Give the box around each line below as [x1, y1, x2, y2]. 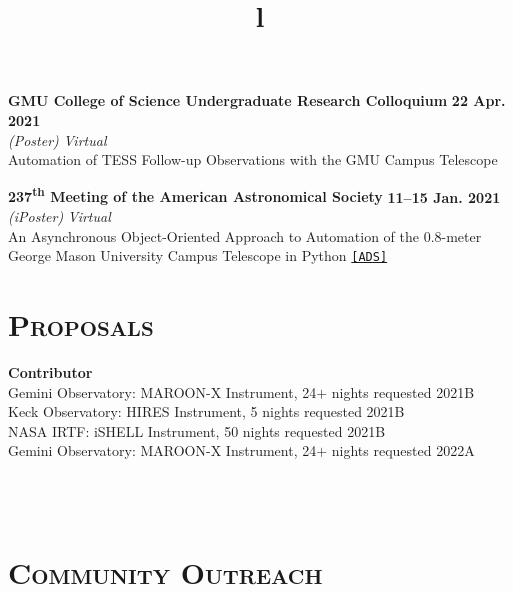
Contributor [8, 361, 93, 382]
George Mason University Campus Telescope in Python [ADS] [8, 245, 388, 266]
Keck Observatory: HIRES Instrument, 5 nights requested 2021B [8, 401, 405, 422]
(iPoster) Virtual [8, 206, 111, 226]
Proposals [8, 304, 154, 345]
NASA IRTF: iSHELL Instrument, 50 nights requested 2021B [8, 420, 386, 441]
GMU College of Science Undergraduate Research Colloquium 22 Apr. [8, 90, 506, 111]
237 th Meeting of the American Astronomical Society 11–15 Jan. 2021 [8, 183, 501, 207]
